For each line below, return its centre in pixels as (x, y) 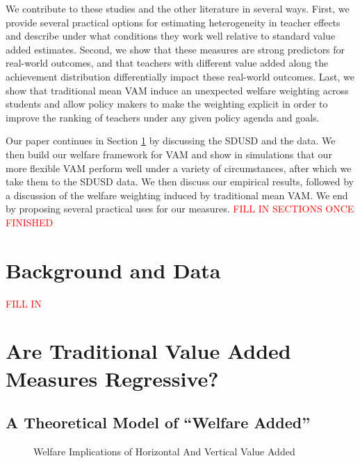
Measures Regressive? (112, 378)
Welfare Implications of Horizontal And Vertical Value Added (164, 451)
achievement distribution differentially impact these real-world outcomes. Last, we (180, 76)
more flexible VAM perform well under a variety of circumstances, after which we (179, 168)
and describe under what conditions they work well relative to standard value (171, 36)
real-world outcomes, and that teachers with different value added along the (167, 63)
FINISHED (30, 222)
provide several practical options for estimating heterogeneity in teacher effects (173, 22)
